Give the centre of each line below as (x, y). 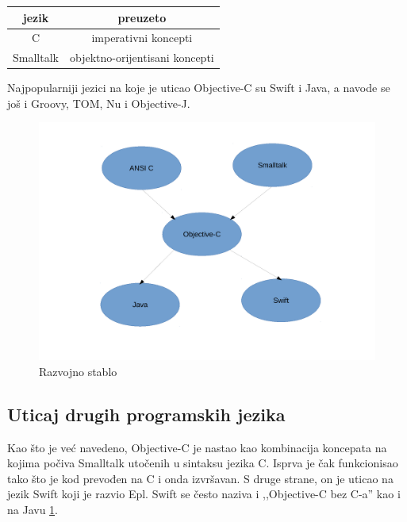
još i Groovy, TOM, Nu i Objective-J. (99, 103)
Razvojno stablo (78, 371)
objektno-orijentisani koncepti (142, 58)
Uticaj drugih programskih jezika (146, 414)
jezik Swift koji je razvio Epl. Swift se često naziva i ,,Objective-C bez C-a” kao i (204, 494)
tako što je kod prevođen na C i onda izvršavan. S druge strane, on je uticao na (200, 478)
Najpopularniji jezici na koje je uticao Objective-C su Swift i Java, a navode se (199, 88)
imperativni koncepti (142, 38)
